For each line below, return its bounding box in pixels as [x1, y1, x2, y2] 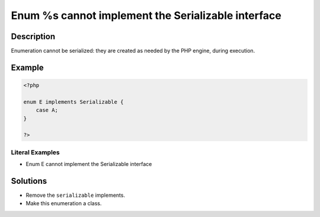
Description [11, 31, 56, 42]
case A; [36, 107, 59, 114]
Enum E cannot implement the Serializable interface [25, 161, 152, 168]
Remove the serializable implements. [25, 192, 126, 199]
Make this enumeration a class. [25, 200, 102, 207]
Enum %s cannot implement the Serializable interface [11, 9, 281, 22]
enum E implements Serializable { [23, 98, 124, 105]
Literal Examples [11, 148, 60, 157]
